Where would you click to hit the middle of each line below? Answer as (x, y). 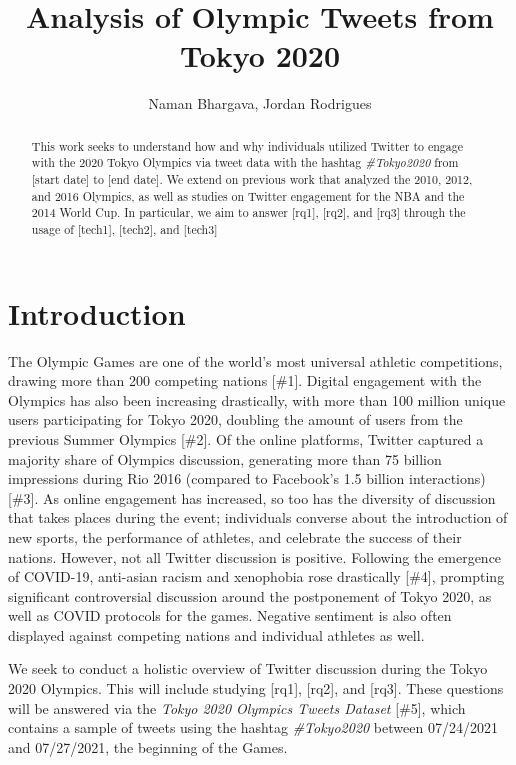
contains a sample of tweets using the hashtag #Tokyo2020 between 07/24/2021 (253, 727)
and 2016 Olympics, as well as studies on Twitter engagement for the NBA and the (248, 195)
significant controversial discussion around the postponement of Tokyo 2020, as (250, 595)
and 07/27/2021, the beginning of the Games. (148, 746)
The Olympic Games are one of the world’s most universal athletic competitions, (255, 360)
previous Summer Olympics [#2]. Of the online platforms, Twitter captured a (246, 438)
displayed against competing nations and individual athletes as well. (216, 634)
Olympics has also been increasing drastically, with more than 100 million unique (257, 399)
